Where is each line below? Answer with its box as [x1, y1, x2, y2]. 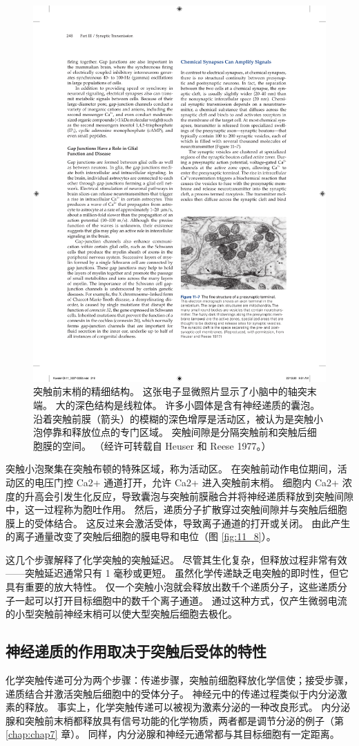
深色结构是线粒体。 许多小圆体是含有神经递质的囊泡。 [75, 397, 320, 412]
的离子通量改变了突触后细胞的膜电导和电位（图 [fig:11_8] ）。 [6, 529, 276, 544]
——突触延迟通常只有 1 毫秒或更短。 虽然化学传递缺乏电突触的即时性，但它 [6, 566, 349, 580]
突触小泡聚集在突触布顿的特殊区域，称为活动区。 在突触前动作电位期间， [6, 461, 338, 476]
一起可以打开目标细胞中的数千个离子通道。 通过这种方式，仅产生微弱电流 [14, 593, 347, 607]
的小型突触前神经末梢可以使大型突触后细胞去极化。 [6, 606, 237, 621]
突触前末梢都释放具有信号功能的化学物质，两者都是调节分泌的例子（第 [24, 713, 344, 727]
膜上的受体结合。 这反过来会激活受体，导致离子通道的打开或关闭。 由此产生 [6, 515, 351, 530]
